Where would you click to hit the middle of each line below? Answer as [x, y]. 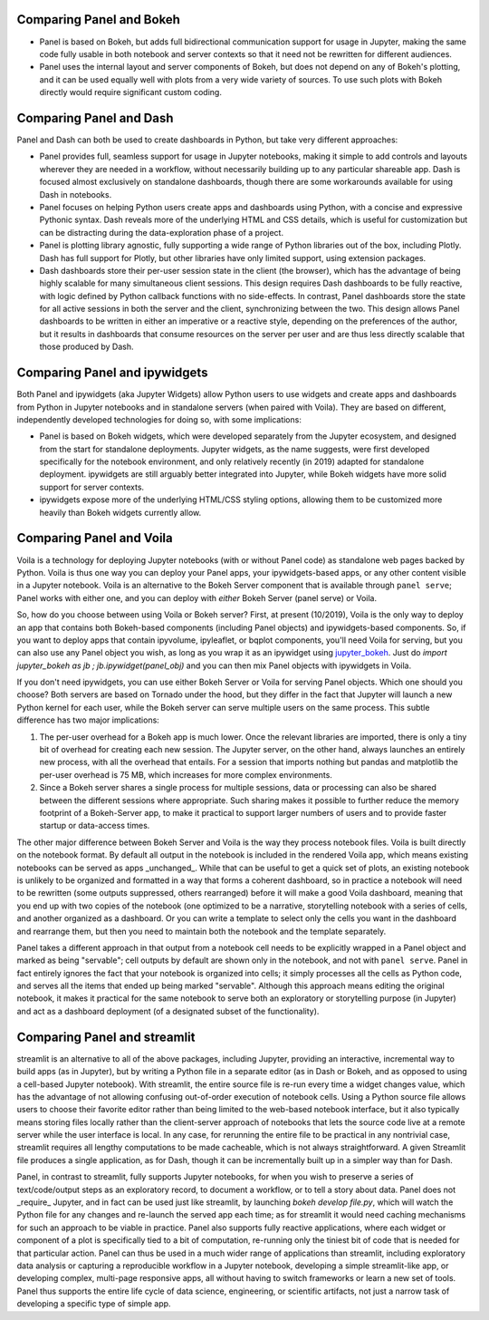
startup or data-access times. [95, 826]
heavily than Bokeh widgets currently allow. [120, 512]
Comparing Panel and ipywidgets [112, 373]
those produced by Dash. [87, 347]
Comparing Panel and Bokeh [99, 19]
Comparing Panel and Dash [95, 118]
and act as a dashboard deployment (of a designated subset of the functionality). [168, 1011]
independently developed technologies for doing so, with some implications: [159, 419]
